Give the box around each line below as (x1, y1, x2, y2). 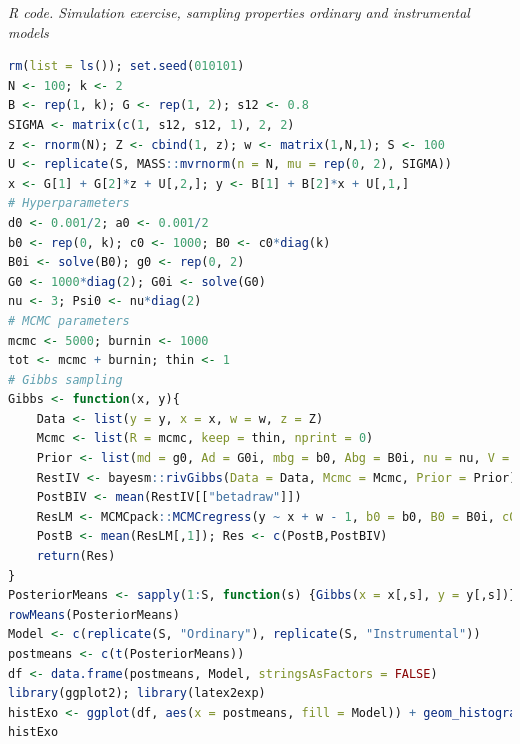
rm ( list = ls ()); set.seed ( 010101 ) (8, 59, 245, 74)
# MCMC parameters (8, 313, 130, 328)
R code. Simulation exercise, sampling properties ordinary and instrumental (8, 2, 470, 22)
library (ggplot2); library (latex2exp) (8, 686, 266, 701)
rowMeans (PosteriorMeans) (8, 607, 180, 622)
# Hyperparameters (8, 196, 130, 211)
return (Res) (36, 549, 116, 564)
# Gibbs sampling (8, 372, 123, 387)
